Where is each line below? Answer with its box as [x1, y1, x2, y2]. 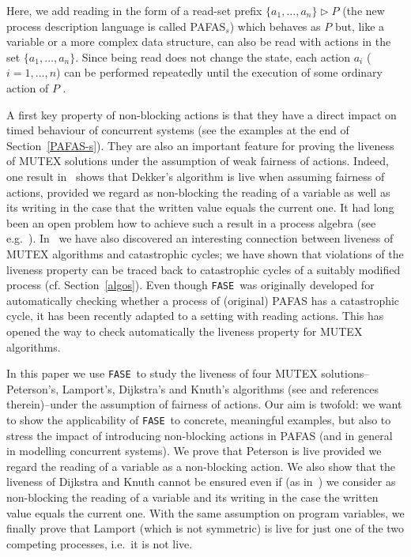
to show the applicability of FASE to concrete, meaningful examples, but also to [6, 411, 391, 427]
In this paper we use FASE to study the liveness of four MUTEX [6, 365, 318, 382]
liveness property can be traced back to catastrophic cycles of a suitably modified [6, 261, 401, 277]
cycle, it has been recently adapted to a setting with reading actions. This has [6, 307, 384, 324]
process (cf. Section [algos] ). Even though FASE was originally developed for [6, 277, 375, 293]
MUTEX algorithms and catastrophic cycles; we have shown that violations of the [6, 245, 404, 262]
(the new [342, 2, 385, 18]
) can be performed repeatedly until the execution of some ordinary [56, 64, 383, 81]
